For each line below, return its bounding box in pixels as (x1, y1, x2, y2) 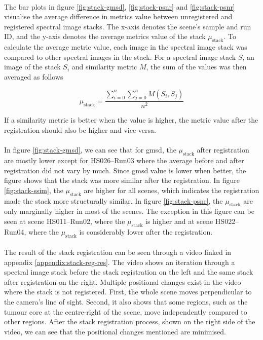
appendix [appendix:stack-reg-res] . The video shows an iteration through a (4, 256, 235, 267)
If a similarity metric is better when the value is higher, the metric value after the (4, 115, 258, 125)
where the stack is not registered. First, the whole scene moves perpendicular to (4, 286, 252, 297)
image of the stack (4, 61, 61, 72)
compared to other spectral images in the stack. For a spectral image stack (4, 51, 236, 62)
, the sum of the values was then (146, 61, 247, 72)
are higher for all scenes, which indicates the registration (84, 184, 259, 195)
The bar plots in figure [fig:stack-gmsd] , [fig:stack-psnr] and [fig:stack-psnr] (4, 1, 235, 12)
